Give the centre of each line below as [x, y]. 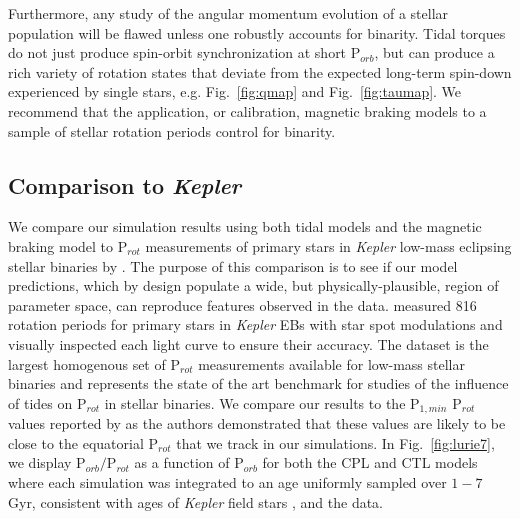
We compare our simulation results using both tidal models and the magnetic [245, 226]
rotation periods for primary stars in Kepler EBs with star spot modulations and [255, 324]
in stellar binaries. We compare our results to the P [262, 402]
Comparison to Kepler [125, 184]
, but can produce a [434, 52]
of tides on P [47, 402]
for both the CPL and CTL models [370, 462]
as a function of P [189, 462]
